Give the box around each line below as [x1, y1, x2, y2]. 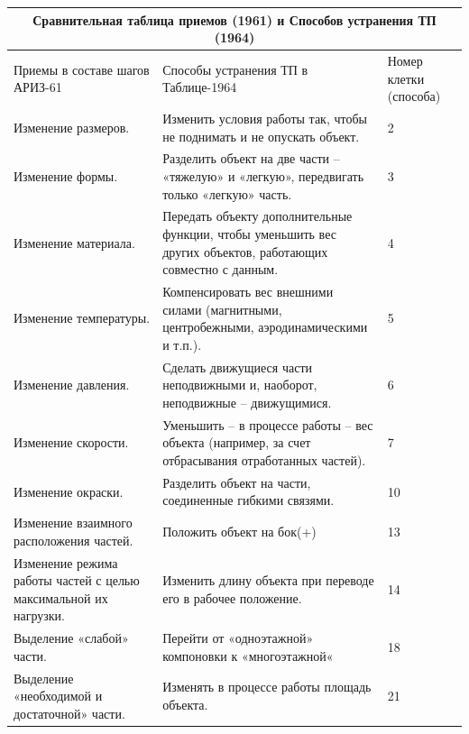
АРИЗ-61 [14, 78, 62, 96]
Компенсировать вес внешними [162, 282, 334, 301]
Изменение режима [14, 553, 118, 572]
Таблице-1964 [162, 78, 237, 96]
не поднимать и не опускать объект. [162, 126, 360, 145]
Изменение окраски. [14, 482, 124, 500]
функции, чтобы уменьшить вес [162, 225, 336, 243]
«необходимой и [14, 686, 103, 705]
